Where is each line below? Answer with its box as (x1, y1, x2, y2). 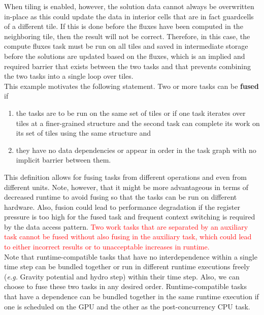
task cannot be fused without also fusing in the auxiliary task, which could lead (4, 231, 252, 242)
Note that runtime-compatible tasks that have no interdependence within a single (4, 251, 257, 262)
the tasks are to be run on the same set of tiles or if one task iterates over (16, 107, 246, 118)
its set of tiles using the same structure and (16, 128, 151, 138)
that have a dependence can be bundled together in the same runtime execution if (4, 291, 259, 302)
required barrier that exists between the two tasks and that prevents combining (4, 60, 251, 71)
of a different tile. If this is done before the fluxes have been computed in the (4, 21, 243, 31)
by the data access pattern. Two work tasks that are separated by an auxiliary (4, 221, 248, 232)
